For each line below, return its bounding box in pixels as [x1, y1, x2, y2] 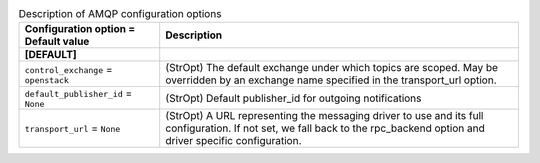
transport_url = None [24, 121, 121, 135]
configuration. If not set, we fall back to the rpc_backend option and [165, 121, 485, 135]
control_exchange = [24, 62, 114, 76]
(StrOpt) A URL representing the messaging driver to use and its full [165, 109, 484, 123]
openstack [24, 75, 70, 85]
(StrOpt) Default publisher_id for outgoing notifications [165, 91, 422, 105]
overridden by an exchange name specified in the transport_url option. [165, 73, 497, 87]
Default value [24, 35, 90, 49]
